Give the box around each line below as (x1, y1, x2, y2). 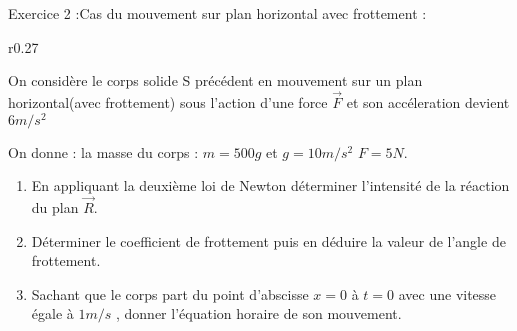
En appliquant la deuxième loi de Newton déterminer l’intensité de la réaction (31, 175, 510, 196)
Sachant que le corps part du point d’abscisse (31, 283, 309, 304)
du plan (31, 197, 79, 218)
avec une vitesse (398, 283, 497, 304)
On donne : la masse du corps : (8, 141, 199, 162)
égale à (31, 303, 74, 324)
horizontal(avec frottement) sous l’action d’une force (8, 92, 328, 112)
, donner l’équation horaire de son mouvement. (115, 303, 402, 324)
